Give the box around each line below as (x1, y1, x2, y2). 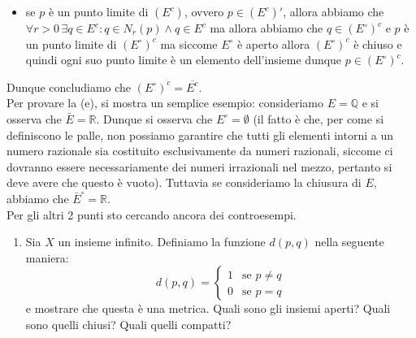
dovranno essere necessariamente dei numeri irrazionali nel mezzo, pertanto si (6, 158, 392, 175)
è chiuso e (353, 35, 402, 52)
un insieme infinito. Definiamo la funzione (58, 233, 266, 250)
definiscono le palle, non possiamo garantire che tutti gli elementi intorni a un (6, 126, 393, 143)
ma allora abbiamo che (210, 19, 323, 36)
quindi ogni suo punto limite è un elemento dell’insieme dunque (25, 51, 342, 68)
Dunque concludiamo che (6, 78, 132, 95)
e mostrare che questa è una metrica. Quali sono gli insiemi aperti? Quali (25, 300, 391, 317)
